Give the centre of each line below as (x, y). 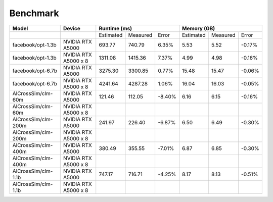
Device (72, 28)
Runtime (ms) (116, 28)
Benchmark (34, 13)
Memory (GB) (198, 28)
